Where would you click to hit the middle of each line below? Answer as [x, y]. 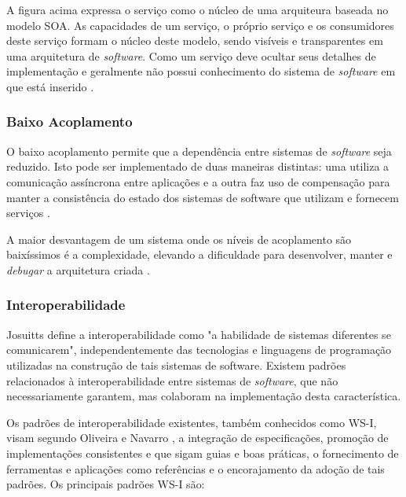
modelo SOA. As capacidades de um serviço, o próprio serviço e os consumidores [200, 25]
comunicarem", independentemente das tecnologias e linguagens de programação [199, 350]
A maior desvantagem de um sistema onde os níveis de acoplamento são [179, 239]
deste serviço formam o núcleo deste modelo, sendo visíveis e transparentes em [195, 40]
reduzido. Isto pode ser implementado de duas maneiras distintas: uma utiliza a [198, 166]
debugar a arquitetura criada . [78, 269]
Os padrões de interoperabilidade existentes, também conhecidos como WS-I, [192, 422]
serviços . [28, 213]
